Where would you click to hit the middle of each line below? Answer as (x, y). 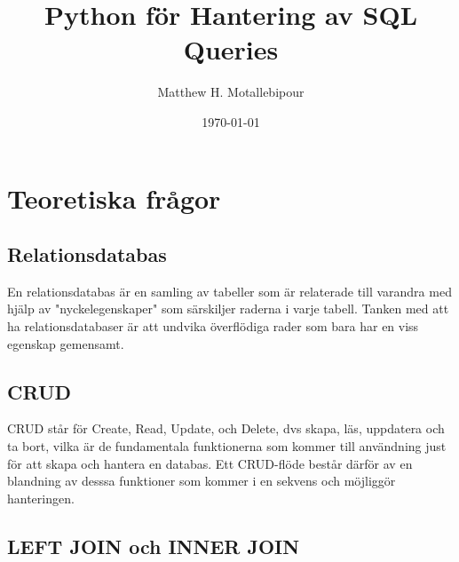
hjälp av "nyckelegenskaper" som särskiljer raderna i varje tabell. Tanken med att (228, 309)
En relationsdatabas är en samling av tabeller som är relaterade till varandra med (229, 291)
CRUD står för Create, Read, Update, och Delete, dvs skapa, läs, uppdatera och (226, 428)
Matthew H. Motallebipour (231, 92)
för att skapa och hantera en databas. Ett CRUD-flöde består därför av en (210, 463)
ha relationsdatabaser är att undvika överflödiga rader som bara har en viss (213, 326)
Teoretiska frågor (114, 198)
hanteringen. (41, 498)
